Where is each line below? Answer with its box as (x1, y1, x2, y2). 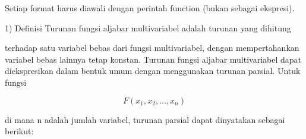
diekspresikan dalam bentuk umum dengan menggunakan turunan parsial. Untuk (5, 64, 301, 77)
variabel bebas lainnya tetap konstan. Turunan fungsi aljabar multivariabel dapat (5, 53, 302, 65)
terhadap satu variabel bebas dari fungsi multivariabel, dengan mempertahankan (5, 41, 299, 54)
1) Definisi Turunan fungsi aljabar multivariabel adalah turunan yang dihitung (5, 21, 291, 34)
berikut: (5, 125, 34, 137)
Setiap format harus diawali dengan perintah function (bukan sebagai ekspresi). (5, 2, 295, 14)
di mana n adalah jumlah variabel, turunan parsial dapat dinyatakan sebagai (5, 113, 285, 125)
